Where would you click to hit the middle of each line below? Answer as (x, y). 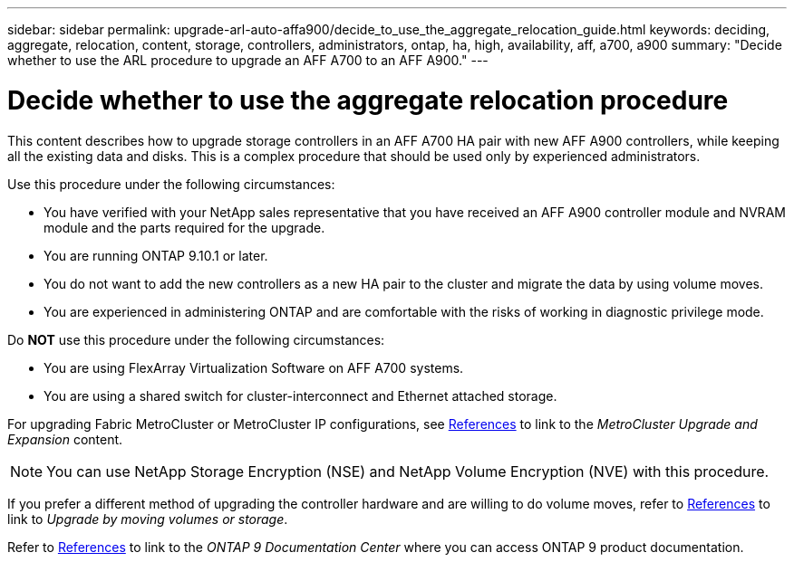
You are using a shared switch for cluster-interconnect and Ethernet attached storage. (300, 395)
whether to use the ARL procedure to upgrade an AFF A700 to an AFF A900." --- (248, 60)
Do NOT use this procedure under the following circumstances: (196, 339)
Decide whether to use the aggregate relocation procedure (368, 100)
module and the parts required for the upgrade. (184, 227)
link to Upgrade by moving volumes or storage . (148, 519)
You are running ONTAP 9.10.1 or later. (156, 255)
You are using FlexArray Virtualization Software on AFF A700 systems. (254, 367)
